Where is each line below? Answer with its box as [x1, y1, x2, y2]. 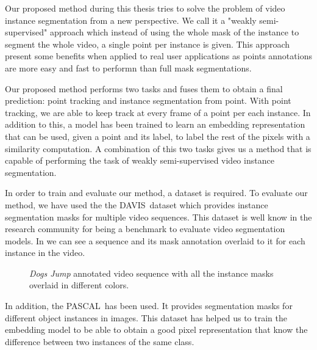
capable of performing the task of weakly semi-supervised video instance [5, 154, 274, 167]
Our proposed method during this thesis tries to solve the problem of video [5, 2, 285, 14]
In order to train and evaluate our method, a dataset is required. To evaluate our [5, 186, 308, 199]
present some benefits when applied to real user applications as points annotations [5, 49, 312, 62]
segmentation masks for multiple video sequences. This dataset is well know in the [5, 210, 312, 223]
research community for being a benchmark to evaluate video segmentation [5, 222, 285, 235]
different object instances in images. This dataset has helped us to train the [5, 311, 287, 324]
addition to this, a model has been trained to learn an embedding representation [5, 118, 305, 131]
